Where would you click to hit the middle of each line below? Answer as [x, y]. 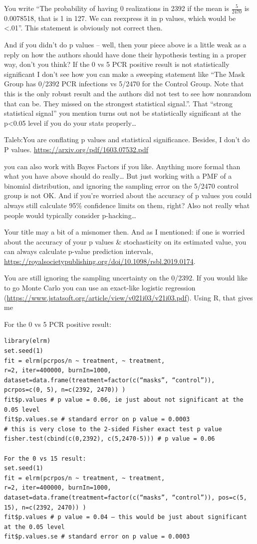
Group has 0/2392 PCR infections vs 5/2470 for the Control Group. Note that [124, 84]
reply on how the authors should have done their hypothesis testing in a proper [125, 54]
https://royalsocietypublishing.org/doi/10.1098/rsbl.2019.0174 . [100, 261]
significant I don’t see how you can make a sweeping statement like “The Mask [125, 74]
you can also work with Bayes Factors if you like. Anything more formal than [122, 166]
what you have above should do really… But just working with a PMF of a [118, 176]
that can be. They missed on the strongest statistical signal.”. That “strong [118, 103]
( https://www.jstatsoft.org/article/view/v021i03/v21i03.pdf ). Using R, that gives [128, 297]
